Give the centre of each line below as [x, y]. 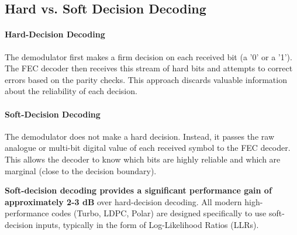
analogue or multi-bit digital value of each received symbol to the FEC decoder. [148, 148]
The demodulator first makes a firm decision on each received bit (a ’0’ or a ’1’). [148, 56]
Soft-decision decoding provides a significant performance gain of [138, 190]
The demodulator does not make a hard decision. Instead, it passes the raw [139, 136]
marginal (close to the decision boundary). [81, 170]
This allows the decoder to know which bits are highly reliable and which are [143, 159]
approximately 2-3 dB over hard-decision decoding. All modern [123, 201]
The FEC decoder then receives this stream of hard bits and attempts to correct [149, 68]
